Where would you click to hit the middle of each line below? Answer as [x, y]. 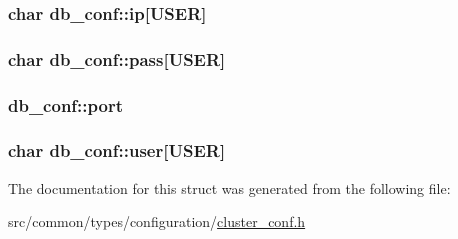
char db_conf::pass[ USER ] [117, 58]
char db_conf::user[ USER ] [117, 150]
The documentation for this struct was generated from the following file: [229, 187]
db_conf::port [65, 104]
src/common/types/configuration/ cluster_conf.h [157, 221]
